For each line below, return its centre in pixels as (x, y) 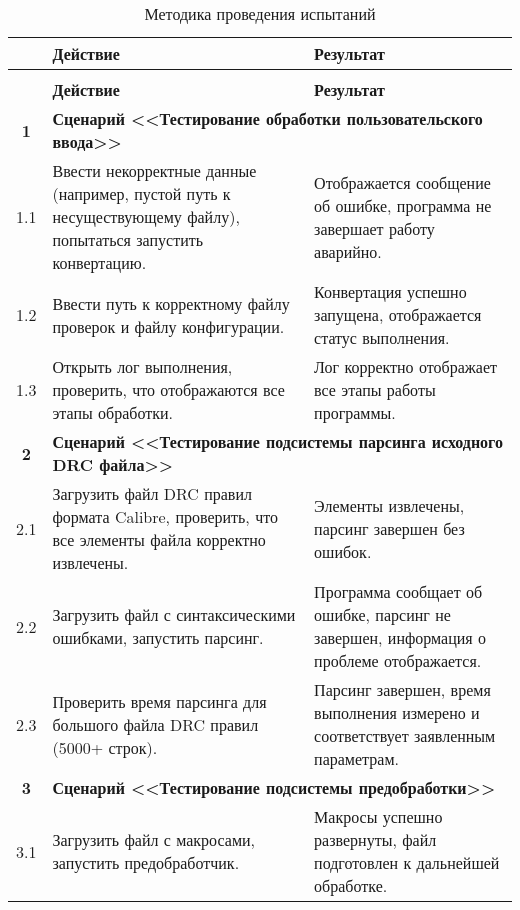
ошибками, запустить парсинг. (158, 637)
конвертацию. (99, 262)
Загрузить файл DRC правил (152, 493)
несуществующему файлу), (146, 216)
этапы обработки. (112, 412)
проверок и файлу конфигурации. (168, 326)
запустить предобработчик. (146, 862)
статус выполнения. (382, 337)
